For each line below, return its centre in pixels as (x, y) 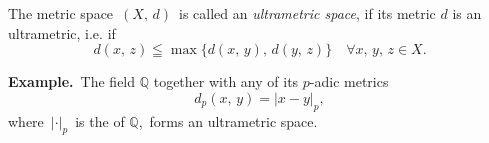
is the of (100, 120)
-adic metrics (349, 81)
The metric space (61, 13)
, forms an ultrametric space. (228, 120)
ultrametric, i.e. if (62, 32)
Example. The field (72, 81)
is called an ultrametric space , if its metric (307, 13)
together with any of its (226, 81)
